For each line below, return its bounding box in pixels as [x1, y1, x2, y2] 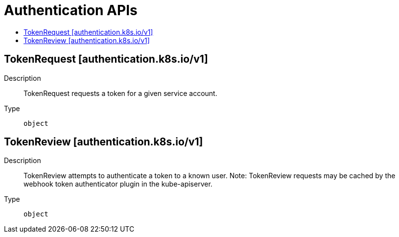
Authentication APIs [4, 2, 138, 19]
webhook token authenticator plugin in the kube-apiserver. [23, 180, 212, 189]
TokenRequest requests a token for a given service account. [23, 89, 217, 97]
